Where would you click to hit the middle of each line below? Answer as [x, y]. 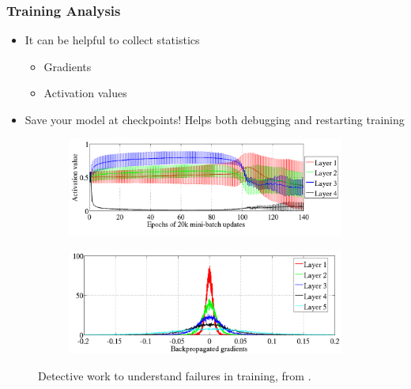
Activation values [85, 93]
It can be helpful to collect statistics [112, 40]
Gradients [68, 66]
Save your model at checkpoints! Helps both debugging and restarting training [215, 119]
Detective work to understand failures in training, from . [175, 376]
